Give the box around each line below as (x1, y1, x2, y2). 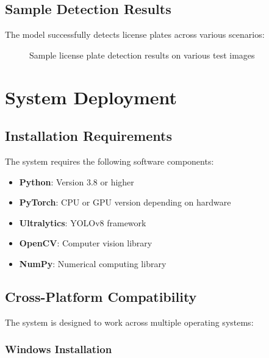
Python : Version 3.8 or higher (19, 175, 134, 188)
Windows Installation (5, 342, 112, 357)
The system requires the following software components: (5, 154, 214, 167)
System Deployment (5, 84, 177, 109)
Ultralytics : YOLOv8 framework (19, 216, 146, 229)
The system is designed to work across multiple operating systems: (5, 315, 254, 328)
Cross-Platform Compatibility (5, 287, 197, 306)
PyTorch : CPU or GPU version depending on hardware (19, 196, 231, 209)
